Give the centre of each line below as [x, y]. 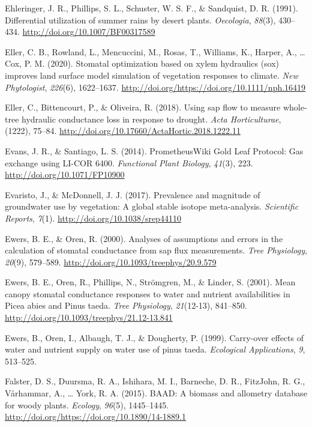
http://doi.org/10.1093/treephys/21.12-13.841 [89, 317]
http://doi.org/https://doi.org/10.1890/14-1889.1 [95, 416]
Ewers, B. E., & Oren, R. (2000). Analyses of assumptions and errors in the [144, 238]
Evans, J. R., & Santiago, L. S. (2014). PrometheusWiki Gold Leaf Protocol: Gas [154, 150]
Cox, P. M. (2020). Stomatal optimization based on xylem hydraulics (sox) [142, 63]
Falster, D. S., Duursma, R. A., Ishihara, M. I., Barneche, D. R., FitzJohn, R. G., [155, 381]
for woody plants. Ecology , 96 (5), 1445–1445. [87, 404]
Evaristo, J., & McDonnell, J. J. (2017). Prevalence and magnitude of [133, 194]
